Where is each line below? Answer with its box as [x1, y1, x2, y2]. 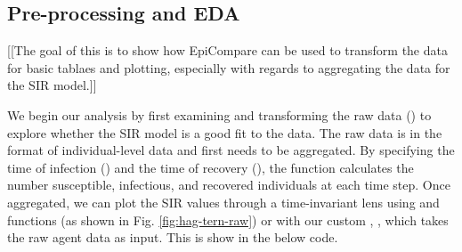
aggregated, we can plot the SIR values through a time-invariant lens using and [7, 192, 440, 211]
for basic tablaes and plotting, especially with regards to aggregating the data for [7, 58, 450, 77]
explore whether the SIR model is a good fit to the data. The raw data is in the [7, 123, 442, 142]
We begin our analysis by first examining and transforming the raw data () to [7, 105, 432, 124]
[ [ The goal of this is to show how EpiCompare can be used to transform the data [7, 41, 448, 60]
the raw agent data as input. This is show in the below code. [7, 228, 338, 247]
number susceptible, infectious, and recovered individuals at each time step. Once [7, 175, 450, 194]
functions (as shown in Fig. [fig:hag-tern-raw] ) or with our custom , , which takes [7, 210, 449, 229]
